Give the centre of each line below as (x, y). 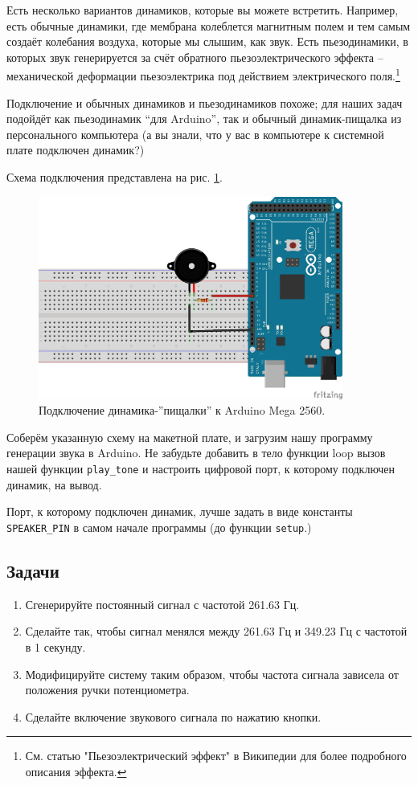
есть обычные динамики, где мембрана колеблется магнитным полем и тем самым (209, 25)
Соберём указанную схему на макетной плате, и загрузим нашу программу (190, 437)
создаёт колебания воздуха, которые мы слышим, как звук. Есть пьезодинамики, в (207, 41)
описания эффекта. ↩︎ (76, 771)
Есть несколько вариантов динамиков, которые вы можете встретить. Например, (203, 10)
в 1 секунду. (55, 646)
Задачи (33, 570)
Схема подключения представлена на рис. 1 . (115, 177)
